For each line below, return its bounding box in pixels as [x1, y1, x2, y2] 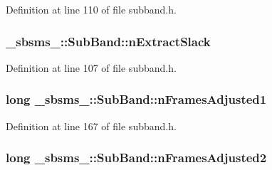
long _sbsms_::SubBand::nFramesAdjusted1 [6, 90, 267, 108]
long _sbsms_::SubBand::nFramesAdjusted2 [6, 149, 267, 166]
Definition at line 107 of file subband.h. [6, 60, 177, 75]
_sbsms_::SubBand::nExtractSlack [6, 32, 211, 50]
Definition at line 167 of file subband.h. [6, 118, 177, 133]
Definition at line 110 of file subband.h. [6, 2, 177, 16]
